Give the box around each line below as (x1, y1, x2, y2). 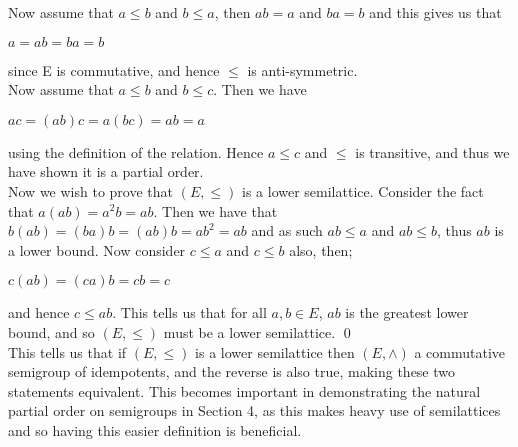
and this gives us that (369, 2, 502, 22)
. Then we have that (153, 200, 278, 221)
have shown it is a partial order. (8, 161, 204, 182)
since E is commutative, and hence (8, 59, 220, 80)
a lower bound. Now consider (8, 239, 186, 260)
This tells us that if (8, 341, 127, 362)
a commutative (414, 341, 506, 362)
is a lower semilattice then (195, 341, 355, 362)
